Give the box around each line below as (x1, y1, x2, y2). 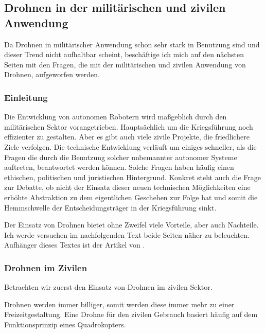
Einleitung (4, 91, 48, 103)
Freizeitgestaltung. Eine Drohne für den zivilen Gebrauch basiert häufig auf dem (4, 309, 258, 320)
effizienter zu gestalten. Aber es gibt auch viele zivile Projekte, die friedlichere (4, 131, 250, 142)
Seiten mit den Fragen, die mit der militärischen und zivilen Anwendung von (4, 59, 246, 69)
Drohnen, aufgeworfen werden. (4, 69, 100, 80)
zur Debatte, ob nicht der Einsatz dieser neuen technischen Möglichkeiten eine (4, 182, 251, 192)
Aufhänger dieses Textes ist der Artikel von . (4, 239, 145, 250)
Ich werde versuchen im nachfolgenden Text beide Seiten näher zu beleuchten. (4, 229, 250, 240)
